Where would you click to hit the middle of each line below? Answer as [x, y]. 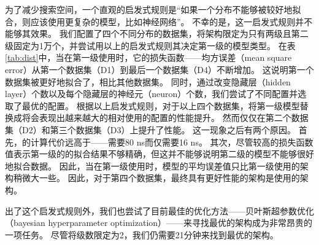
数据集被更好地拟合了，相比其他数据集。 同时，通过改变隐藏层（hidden [148, 81]
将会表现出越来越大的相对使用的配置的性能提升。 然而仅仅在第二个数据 [165, 118]
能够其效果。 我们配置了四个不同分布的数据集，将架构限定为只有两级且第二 [157, 33]
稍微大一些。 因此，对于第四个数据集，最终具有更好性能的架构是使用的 [156, 178]
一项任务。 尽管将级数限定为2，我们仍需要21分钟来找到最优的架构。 [142, 234]
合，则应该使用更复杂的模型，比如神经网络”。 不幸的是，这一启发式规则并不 [159, 21]
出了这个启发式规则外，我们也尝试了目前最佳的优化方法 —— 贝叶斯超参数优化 [159, 210]
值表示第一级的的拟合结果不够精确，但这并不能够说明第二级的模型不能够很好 [159, 154]
